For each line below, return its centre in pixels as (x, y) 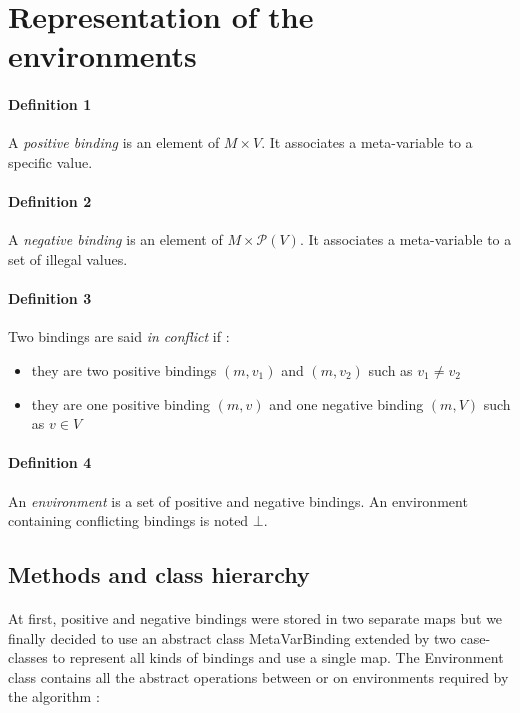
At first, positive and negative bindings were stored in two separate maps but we (255, 618)
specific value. (50, 161)
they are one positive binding (121, 403)
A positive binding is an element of (114, 142)
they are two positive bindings (124, 369)
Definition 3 (50, 298)
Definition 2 (50, 201)
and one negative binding (346, 403)
